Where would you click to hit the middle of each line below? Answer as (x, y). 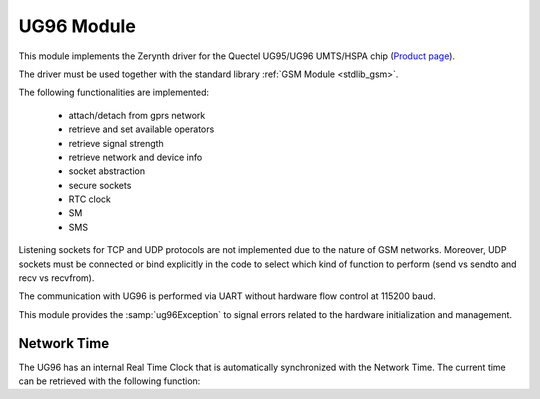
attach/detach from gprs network (137, 115)
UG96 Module (77, 26)
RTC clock (90, 199)
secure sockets (100, 185)
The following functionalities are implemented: (114, 92)
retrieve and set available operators (141, 129)
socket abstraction (107, 171)
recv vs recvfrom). (56, 278)
